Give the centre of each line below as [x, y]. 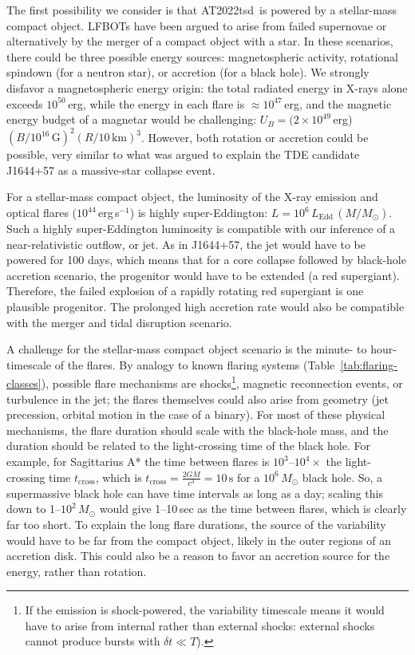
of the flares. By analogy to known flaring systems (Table [195, 364]
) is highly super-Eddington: [199, 213]
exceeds [25, 103]
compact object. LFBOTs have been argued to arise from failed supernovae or [197, 25]
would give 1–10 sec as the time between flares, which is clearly [253, 509]
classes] [24, 383]
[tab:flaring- [369, 364]
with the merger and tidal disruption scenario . [119, 322]
